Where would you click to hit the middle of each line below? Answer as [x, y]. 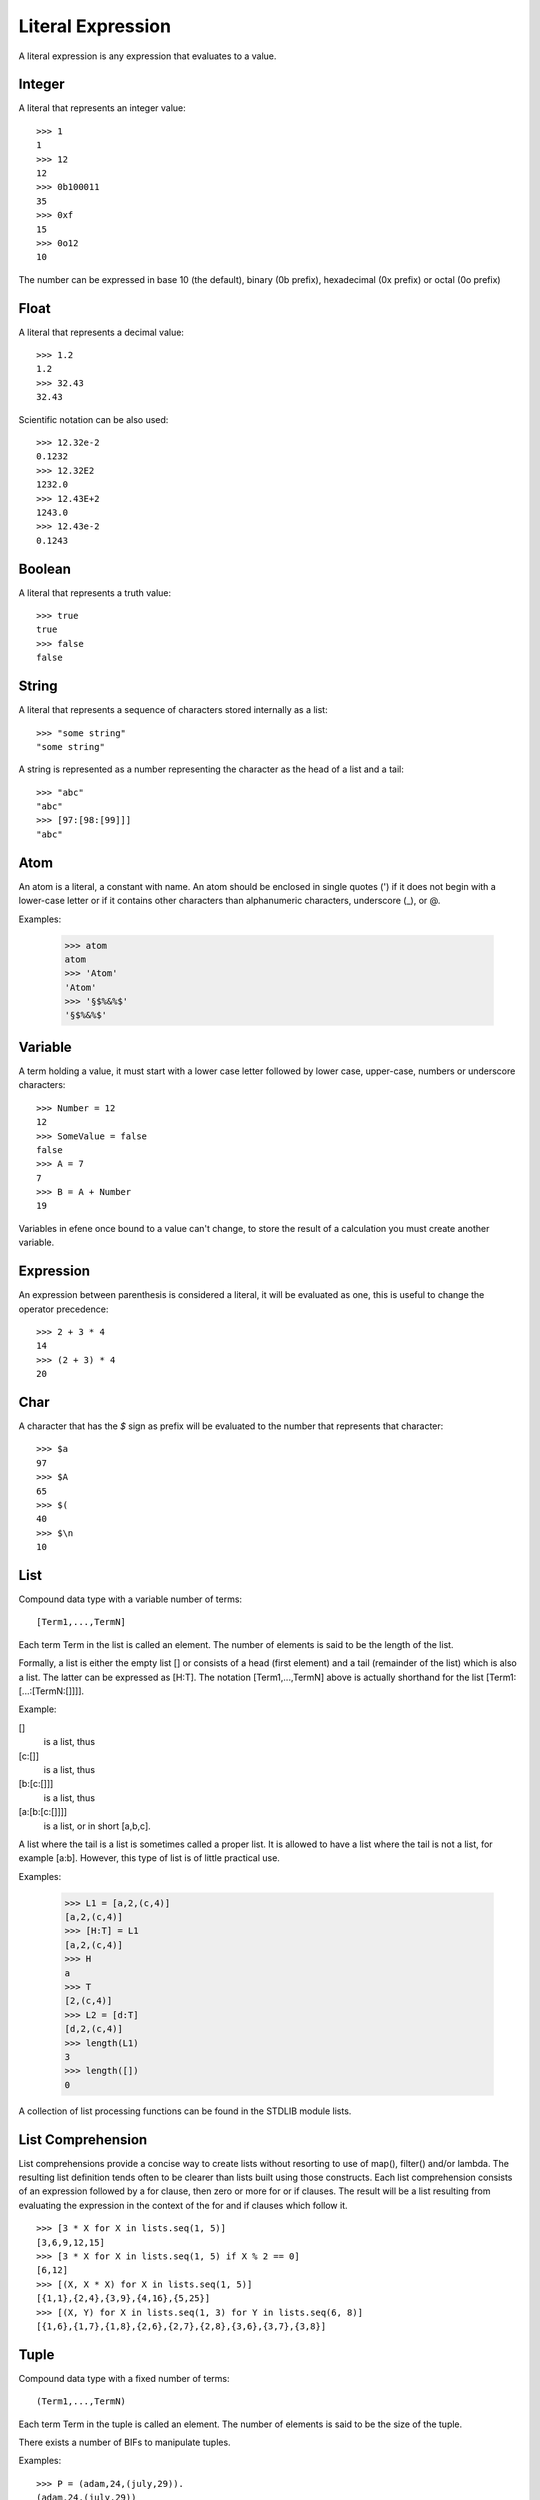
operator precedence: [63, 1309]
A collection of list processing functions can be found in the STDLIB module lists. [185, 2111]
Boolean [45, 568]
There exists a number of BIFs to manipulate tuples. [124, 2442]
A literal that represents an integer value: [102, 108]
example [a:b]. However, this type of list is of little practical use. [149, 1858]
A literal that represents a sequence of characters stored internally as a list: [173, 710]
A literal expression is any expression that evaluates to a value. [147, 56]
